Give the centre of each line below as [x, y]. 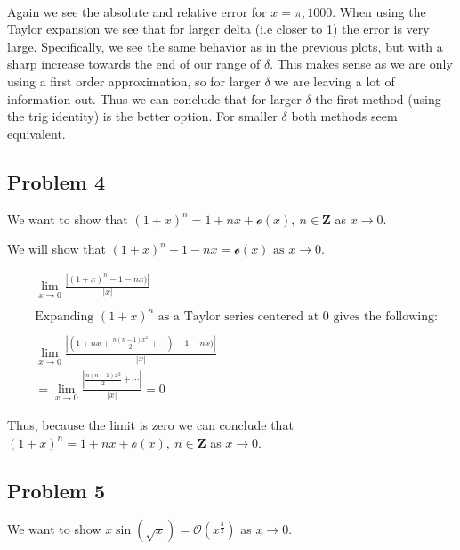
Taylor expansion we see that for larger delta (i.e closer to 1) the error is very [218, 29]
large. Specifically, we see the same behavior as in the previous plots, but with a [225, 46]
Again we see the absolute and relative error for [137, 11]
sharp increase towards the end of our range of [134, 64]
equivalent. [36, 133]
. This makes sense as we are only [361, 64]
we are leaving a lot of [335, 81]
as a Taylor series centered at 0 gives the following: [298, 316]
